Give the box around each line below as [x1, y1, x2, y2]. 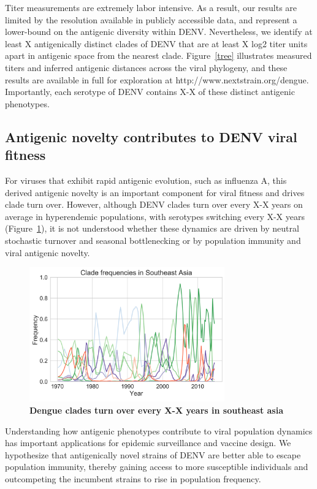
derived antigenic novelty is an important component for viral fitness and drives [5, 186, 305, 199]
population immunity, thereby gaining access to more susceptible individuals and [5, 460, 308, 473]
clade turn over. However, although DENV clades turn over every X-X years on [5, 198, 303, 211]
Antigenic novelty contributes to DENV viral [5, 127, 297, 146]
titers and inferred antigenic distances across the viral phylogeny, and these [5, 61, 288, 74]
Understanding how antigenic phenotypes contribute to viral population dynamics [5, 424, 313, 437]
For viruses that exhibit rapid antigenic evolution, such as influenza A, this [5, 173, 287, 186]
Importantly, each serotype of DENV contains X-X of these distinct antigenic [5, 85, 295, 98]
